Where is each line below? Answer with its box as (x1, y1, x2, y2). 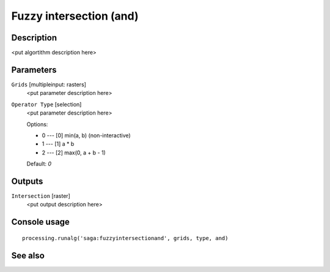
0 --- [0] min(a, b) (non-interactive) (42, 132, 131, 139)
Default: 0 (26, 160, 52, 168)
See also (11, 250, 45, 260)
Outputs (11, 176, 43, 186)
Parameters (11, 64, 57, 75)
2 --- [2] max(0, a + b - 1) (42, 149, 106, 156)
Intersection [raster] (11, 192, 70, 199)
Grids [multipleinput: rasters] (11, 80, 87, 88)
